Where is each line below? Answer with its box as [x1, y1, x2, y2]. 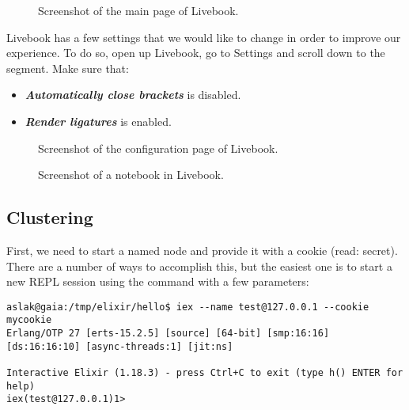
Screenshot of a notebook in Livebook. [38, 166, 224, 183]
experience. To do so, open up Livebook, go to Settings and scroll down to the [6, 44, 385, 61]
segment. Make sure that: [6, 59, 129, 76]
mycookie [6, 314, 52, 326]
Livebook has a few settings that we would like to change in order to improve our [6, 28, 401, 45]
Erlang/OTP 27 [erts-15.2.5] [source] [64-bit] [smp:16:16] [6, 328, 330, 340]
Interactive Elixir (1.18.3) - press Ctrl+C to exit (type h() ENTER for [6, 367, 403, 379]
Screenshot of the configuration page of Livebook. [38, 139, 278, 156]
